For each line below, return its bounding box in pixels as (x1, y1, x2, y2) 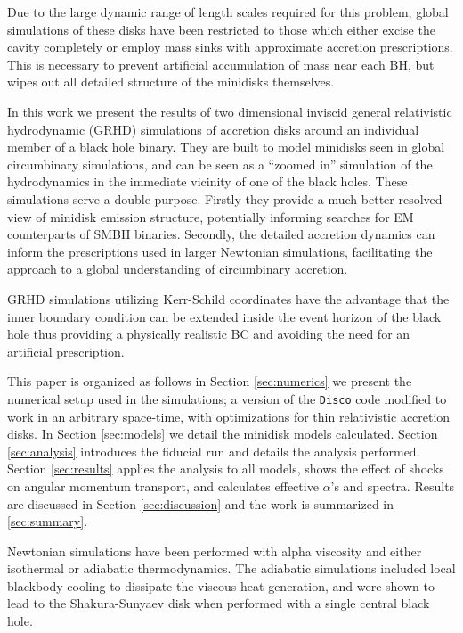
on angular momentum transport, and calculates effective (7, 476, 319, 495)
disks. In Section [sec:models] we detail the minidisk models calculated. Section (7, 424, 438, 443)
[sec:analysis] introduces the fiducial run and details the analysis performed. (7, 441, 420, 460)
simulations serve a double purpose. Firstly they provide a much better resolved (7, 189, 443, 208)
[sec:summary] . (7, 512, 88, 530)
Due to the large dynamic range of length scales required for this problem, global (7, 3, 449, 21)
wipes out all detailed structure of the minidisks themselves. (7, 72, 335, 91)
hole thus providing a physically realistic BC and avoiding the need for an (7, 325, 410, 343)
